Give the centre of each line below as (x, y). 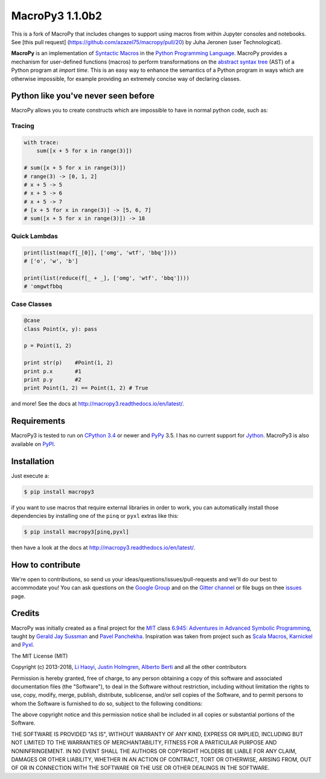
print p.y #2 (53, 380)
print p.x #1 (53, 371)
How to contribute (46, 565)
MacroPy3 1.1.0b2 (57, 16)
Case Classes (32, 304)
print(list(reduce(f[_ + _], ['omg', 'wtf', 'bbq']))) (107, 278)
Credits (25, 613)
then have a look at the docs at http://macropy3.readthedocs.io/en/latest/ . (103, 548)
